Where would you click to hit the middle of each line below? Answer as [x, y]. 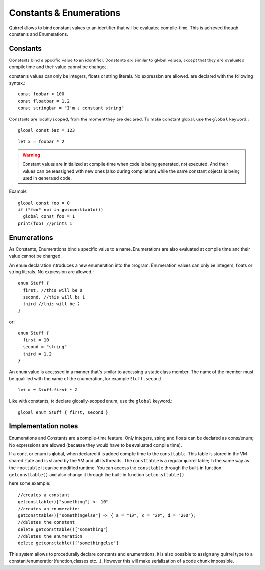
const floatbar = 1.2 [44, 101]
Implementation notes [43, 426]
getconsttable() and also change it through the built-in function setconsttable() [97, 475]
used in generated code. [47, 178]
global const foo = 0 [44, 203]
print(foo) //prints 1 [45, 223]
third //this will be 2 [52, 304]
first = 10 [36, 340]
